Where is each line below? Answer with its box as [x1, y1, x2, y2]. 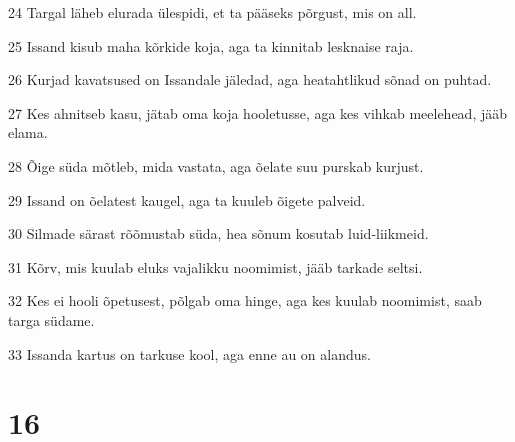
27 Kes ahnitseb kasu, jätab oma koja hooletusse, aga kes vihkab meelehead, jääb [8, 102, 507, 123]
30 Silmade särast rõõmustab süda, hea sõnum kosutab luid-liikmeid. [8, 223, 429, 244]
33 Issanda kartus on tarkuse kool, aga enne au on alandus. [8, 343, 371, 364]
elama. [8, 122, 48, 143]
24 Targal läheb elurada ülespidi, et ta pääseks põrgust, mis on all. [8, 2, 417, 22]
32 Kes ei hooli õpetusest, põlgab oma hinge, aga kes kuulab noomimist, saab [8, 290, 482, 311]
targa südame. [8, 309, 95, 330]
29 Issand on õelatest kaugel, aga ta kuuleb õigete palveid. [8, 189, 366, 210]
